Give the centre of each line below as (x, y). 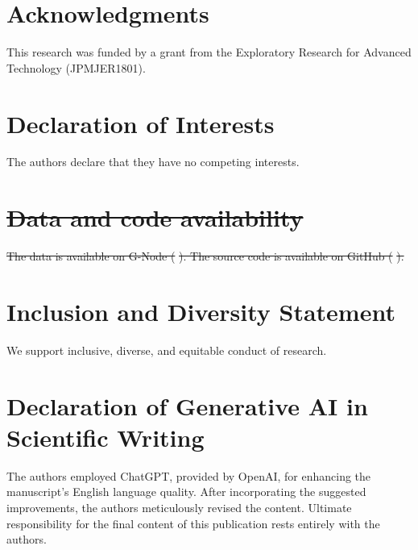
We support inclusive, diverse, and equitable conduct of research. (167, 350)
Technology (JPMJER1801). (76, 67)
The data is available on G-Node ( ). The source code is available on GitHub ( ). (205, 256)
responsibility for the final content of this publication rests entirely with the (193, 523)
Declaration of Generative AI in (187, 405)
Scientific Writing (106, 437)
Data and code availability (155, 217)
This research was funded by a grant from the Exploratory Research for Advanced (209, 52)
